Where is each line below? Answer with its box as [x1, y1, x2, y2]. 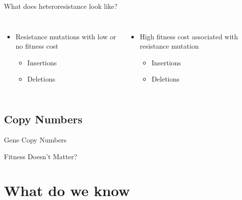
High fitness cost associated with [140, 31, 238, 41]
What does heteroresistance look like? [4, 1, 118, 11]
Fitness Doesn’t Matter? [4, 151, 77, 161]
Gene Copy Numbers [4, 135, 67, 145]
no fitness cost [15, 41, 59, 51]
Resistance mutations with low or [15, 31, 117, 41]
